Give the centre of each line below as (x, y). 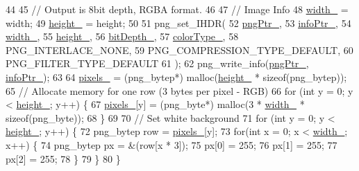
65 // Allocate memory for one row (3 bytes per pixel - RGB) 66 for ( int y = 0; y (179, 90)
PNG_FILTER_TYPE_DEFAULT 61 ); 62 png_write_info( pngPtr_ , (157, 63)
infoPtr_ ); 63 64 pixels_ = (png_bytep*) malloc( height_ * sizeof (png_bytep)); (176, 76)
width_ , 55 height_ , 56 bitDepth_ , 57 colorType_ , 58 (122, 36)
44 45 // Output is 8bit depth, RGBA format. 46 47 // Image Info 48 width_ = (177, 9)
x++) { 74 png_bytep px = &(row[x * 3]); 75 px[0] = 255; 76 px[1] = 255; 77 (172, 144)
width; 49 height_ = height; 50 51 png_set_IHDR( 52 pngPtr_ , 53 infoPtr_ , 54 (178, 22)
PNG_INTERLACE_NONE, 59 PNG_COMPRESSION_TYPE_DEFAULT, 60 (179, 49)
